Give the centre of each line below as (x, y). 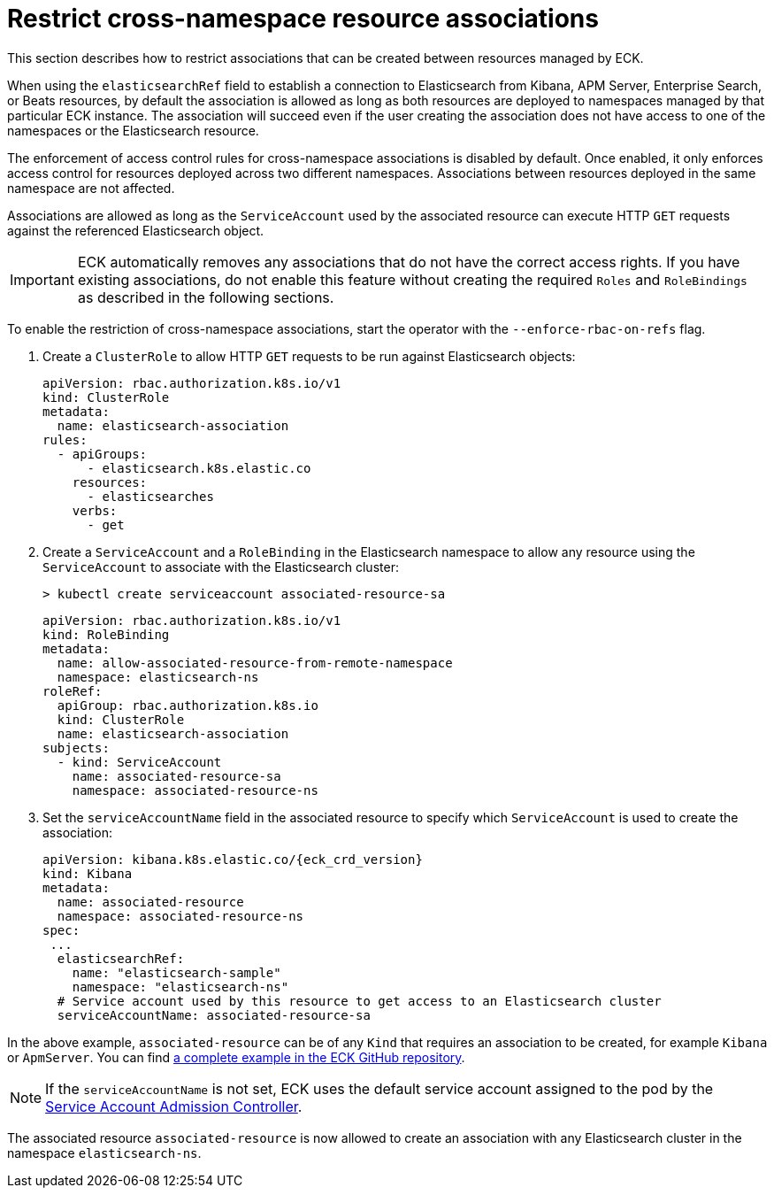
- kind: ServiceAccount (139, 762)
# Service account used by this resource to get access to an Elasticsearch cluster (359, 1001)
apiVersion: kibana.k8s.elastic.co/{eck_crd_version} (233, 859)
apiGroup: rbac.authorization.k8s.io (188, 705)
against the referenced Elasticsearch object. (136, 230)
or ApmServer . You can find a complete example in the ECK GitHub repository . (236, 1057)
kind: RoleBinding (106, 634)
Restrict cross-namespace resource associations (303, 19)
